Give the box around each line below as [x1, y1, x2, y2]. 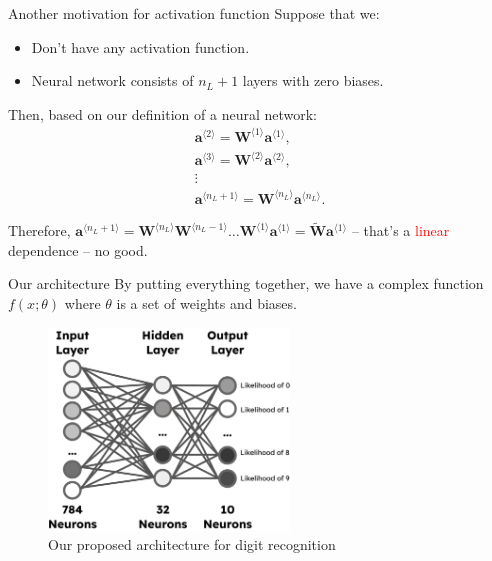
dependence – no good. [8, 239, 148, 260]
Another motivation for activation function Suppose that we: [8, 3, 380, 23]
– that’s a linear [351, 220, 450, 241]
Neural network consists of [31, 70, 194, 91]
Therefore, [8, 220, 71, 241]
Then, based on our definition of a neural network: [8, 103, 318, 124]
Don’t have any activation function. [31, 36, 250, 57]
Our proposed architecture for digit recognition [48, 534, 336, 555]
